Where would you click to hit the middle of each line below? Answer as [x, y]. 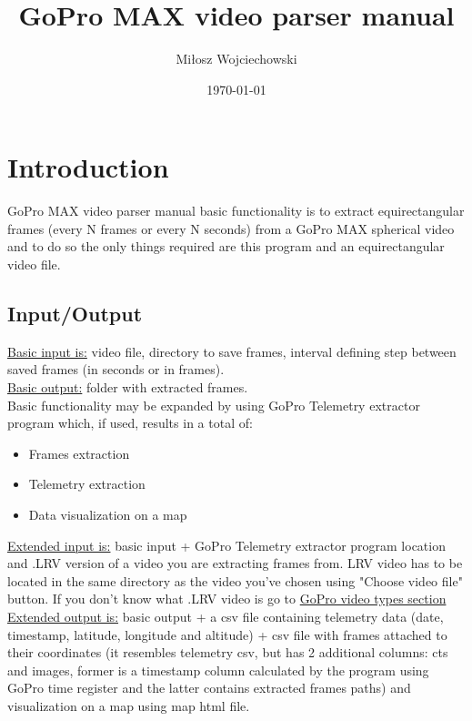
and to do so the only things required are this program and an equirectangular [226, 246]
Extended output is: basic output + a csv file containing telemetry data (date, [226, 616]
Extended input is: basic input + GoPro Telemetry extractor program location [226, 545]
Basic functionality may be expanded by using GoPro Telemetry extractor [214, 405]
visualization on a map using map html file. [129, 705]
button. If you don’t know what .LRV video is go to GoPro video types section [227, 599]
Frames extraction [79, 453]
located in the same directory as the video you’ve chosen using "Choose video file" [235, 580]
